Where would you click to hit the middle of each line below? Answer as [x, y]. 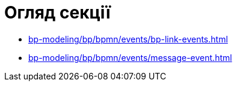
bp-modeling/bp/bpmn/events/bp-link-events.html [128, 39]
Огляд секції [57, 13]
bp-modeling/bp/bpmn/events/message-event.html [130, 57]
